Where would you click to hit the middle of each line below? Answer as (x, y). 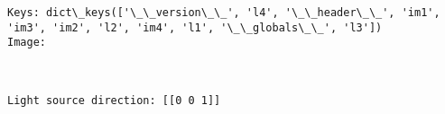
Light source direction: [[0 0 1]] (114, 100)
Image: (27, 43)
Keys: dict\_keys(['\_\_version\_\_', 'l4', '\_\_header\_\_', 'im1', (224, 13)
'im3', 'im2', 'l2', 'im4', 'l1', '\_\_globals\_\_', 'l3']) (195, 27)
